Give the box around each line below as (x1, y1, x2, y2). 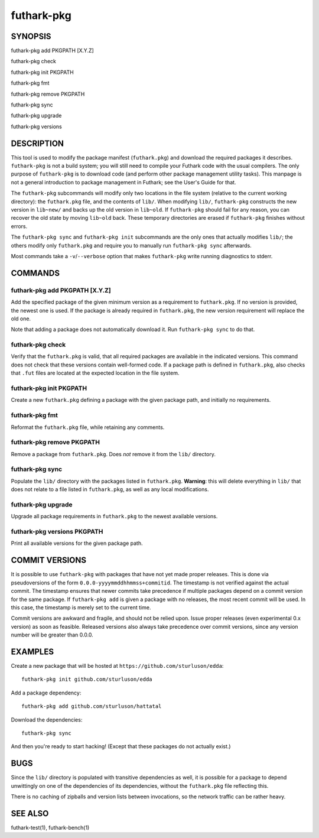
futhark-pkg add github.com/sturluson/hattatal (21, 703, 162, 710)
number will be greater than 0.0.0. (11, 631, 94, 638)
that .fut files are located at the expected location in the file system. (11, 369, 180, 376)
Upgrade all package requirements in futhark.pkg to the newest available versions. (11, 513, 218, 520)
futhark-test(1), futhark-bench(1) (11, 824, 90, 831)
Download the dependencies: (11, 716, 83, 723)
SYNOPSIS (11, 31, 51, 41)
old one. (11, 315, 31, 322)
